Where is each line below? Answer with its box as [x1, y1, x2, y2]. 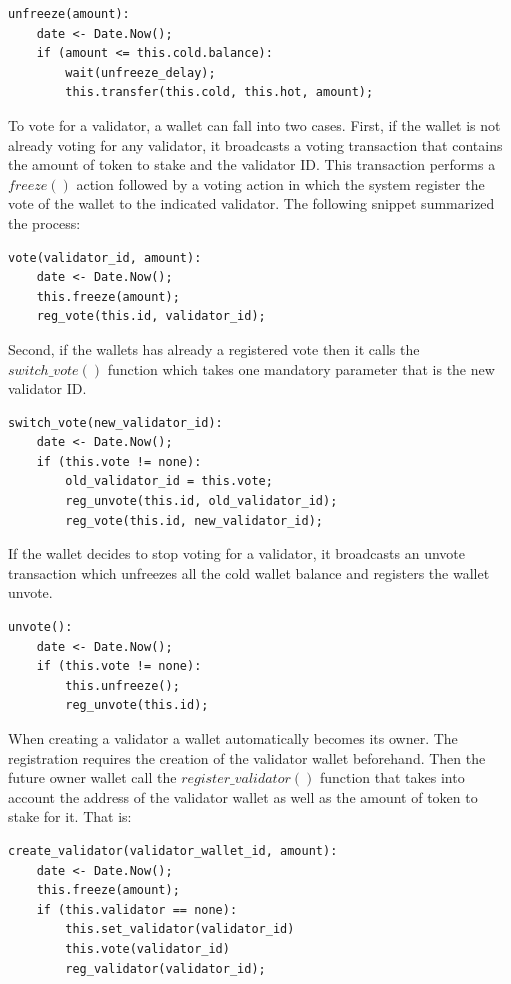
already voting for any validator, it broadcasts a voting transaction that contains [8, 134, 503, 155]
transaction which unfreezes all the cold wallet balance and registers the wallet [8, 562, 490, 583]
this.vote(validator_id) [65, 941, 230, 956]
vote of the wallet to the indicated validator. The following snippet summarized [8, 193, 495, 214]
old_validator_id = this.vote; [65, 474, 273, 489]
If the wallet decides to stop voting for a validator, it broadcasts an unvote [8, 543, 465, 564]
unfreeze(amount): [8, 7, 130, 21]
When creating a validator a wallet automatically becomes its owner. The [8, 728, 458, 748]
